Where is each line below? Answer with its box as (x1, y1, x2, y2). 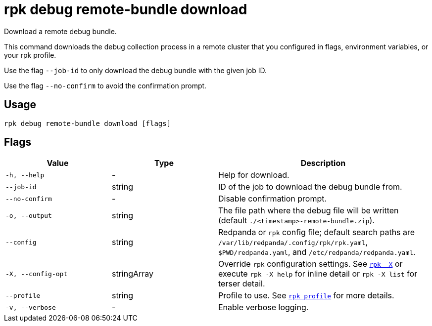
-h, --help (5, 171, 45, 179)
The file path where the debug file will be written (218, 205, 399, 216)
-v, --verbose (5, 303, 56, 311)
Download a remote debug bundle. (4, 27, 117, 36)
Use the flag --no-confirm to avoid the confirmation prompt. (4, 81, 207, 90)
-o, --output (5, 211, 52, 219)
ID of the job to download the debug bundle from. (218, 182, 402, 192)
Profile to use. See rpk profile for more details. (218, 290, 394, 301)
